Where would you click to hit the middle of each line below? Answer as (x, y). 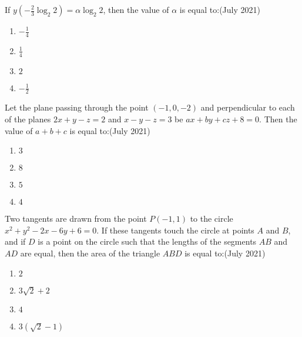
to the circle (212, 218)
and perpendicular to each (248, 107)
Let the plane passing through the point (77, 107)
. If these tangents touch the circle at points (175, 230)
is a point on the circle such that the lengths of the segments (147, 241)
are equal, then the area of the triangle (90, 253)
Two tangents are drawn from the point (76, 218)
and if (15, 241)
